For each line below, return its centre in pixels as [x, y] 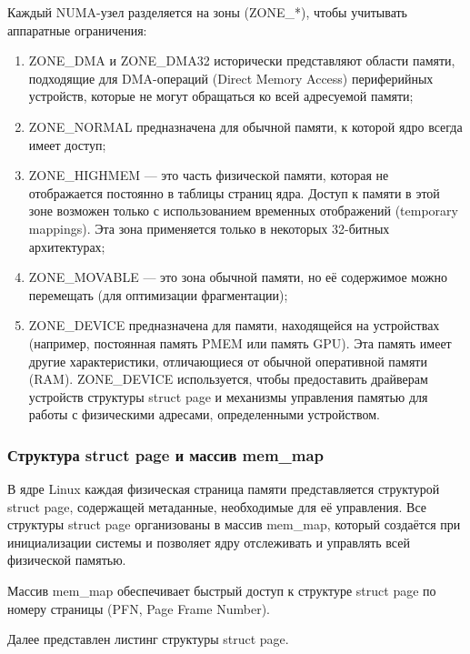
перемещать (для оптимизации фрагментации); [158, 294]
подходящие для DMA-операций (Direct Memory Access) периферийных [231, 78]
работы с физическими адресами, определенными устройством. [204, 414]
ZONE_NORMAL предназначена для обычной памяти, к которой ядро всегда [245, 126]
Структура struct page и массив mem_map [166, 454]
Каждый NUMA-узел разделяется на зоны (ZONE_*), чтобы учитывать [207, 12]
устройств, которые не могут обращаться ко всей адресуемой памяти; [221, 96]
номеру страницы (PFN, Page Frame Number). [139, 608]
